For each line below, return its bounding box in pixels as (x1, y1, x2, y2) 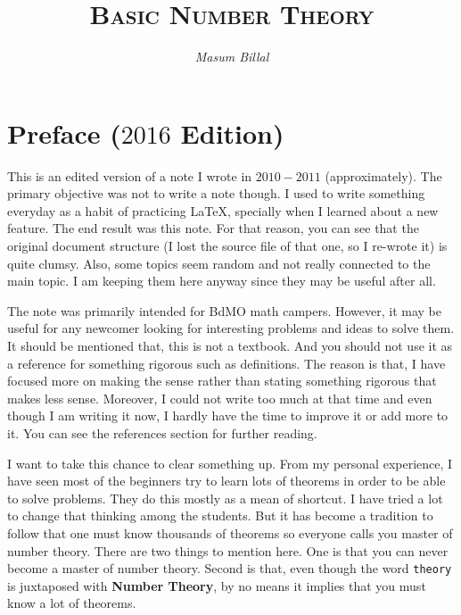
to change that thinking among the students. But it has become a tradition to (7, 506, 433, 525)
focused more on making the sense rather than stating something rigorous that (7, 371, 437, 390)
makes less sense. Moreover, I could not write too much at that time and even (7, 388, 432, 407)
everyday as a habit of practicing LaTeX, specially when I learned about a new (7, 201, 439, 220)
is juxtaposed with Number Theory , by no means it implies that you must (7, 576, 426, 594)
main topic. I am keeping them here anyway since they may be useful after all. (7, 271, 436, 290)
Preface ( (7, 114, 121, 151)
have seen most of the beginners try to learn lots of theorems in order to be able (7, 471, 446, 490)
